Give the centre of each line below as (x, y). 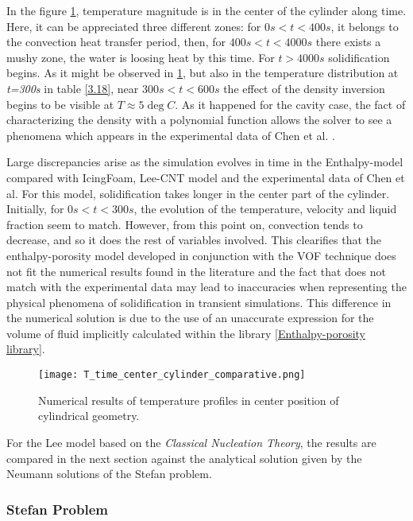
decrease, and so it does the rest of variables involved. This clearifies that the (194, 240)
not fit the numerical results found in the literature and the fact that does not (196, 271)
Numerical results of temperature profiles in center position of (189, 400)
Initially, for (35, 209)
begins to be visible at (60, 104)
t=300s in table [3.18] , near (73, 88)
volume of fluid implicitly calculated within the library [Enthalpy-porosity (186, 333)
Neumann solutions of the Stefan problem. (109, 474)
